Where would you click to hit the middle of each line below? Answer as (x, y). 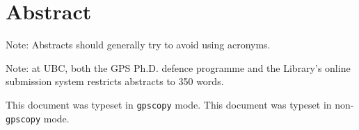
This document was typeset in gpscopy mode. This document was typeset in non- (180, 104)
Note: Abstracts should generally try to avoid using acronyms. (138, 45)
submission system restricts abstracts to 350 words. (115, 81)
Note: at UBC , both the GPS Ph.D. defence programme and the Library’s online (178, 67)
